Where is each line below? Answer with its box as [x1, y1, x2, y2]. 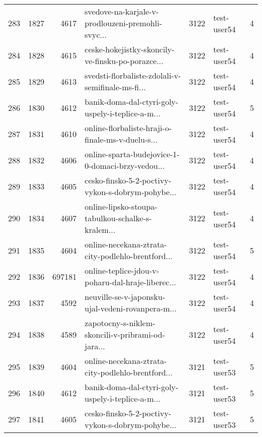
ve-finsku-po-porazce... [85, 55, 164, 67]
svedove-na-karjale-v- [85, 6, 159, 17]
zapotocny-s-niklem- [85, 317, 156, 329]
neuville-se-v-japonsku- [85, 291, 165, 302]
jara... [85, 340, 105, 352]
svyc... [85, 29, 107, 40]
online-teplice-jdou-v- [85, 265, 159, 276]
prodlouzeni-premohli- [85, 17, 162, 29]
